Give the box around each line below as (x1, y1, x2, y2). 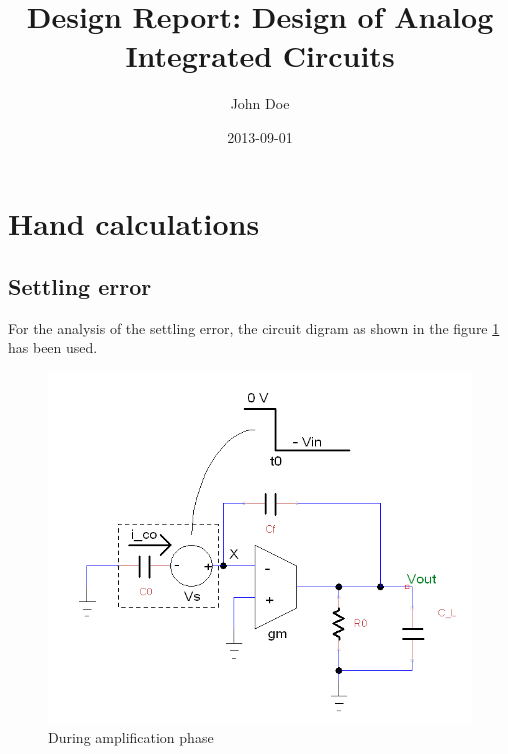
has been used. (8, 337, 98, 358)
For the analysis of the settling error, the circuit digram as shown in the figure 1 (8, 317, 500, 338)
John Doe (230, 93, 290, 114)
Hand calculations (8, 202, 260, 243)
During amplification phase (48, 727, 214, 748)
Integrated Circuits (125, 35, 395, 76)
